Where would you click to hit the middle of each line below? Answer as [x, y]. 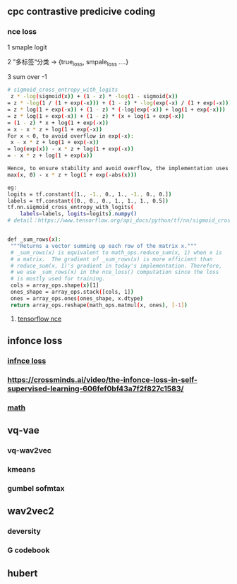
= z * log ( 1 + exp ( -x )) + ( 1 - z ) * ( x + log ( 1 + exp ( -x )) [96, 116]
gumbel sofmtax [36, 489]
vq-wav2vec [29, 451]
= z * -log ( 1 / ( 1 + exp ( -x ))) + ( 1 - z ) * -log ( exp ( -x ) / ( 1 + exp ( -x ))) [120, 103]
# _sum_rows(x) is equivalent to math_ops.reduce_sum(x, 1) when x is [116, 252]
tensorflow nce [39, 318]
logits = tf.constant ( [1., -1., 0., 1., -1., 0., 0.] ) [90, 194]
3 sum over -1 [27, 77]
